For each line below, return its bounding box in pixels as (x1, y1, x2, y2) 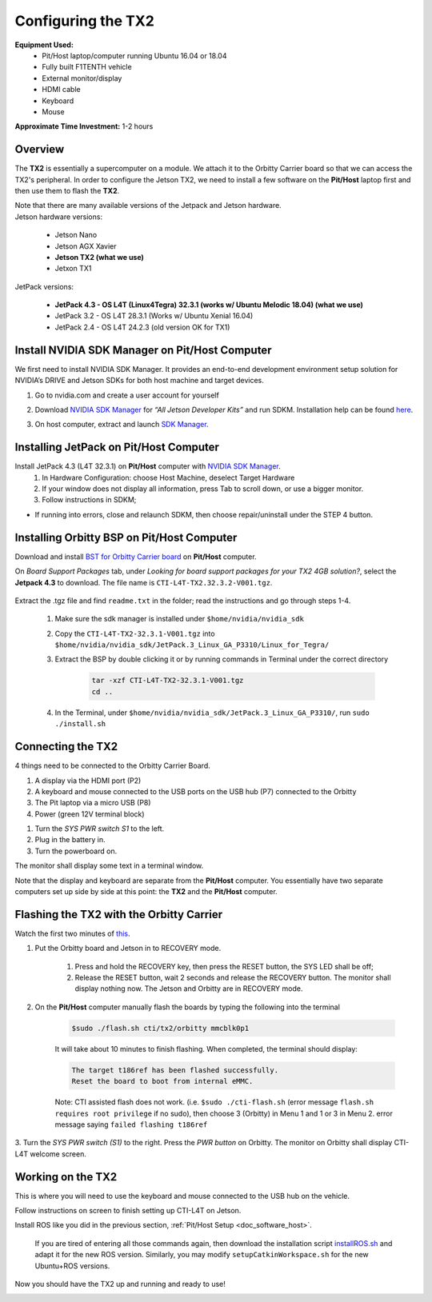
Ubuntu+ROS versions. (34, 1260, 110, 1271)
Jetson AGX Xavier (54, 241, 117, 251)
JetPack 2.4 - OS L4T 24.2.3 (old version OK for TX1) (54, 322, 230, 332)
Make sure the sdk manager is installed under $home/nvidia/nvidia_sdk (54, 614, 304, 624)
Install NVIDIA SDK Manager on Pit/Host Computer (14, 343, 272, 357)
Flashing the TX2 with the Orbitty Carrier (14, 908, 223, 921)
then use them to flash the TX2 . (14, 186, 120, 195)
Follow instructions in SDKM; (42, 495, 137, 505)
